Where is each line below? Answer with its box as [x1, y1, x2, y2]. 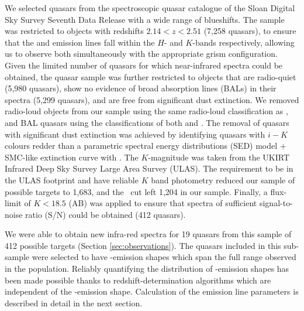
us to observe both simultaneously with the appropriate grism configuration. [5, 47, 278, 60]
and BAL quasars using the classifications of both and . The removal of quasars [5, 116, 289, 128]
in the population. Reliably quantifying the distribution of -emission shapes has [5, 262, 289, 275]
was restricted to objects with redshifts [5, 25, 144, 37]
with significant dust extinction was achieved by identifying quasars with [5, 128, 265, 140]
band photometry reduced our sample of [151, 173, 295, 186]
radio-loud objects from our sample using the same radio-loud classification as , [5, 105, 288, 117]
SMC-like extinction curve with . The [5, 151, 139, 163]
